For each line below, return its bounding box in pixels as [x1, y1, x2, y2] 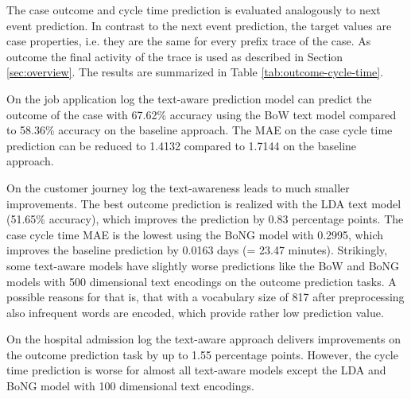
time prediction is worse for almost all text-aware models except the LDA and [6, 362, 386, 378]
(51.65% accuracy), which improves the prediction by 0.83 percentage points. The [6, 211, 404, 227]
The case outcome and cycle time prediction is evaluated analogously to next [6, 2, 381, 17]
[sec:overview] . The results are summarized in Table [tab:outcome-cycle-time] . [6, 64, 384, 80]
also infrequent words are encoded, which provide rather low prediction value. [6, 304, 384, 320]
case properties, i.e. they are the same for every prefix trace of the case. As [6, 33, 371, 49]
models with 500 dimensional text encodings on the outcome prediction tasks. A [6, 273, 397, 289]
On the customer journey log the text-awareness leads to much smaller [6, 179, 350, 196]
